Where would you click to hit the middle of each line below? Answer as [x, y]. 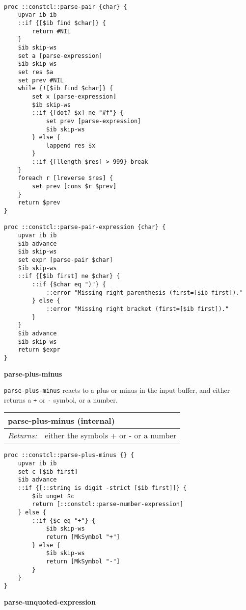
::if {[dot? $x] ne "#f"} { [78, 113]
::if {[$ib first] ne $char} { [69, 276]
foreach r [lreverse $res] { [65, 178]
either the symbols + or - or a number [111, 435]
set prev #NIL [41, 80]
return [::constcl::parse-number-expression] [108, 504]
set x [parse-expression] [74, 96]
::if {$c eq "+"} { [64, 521]
